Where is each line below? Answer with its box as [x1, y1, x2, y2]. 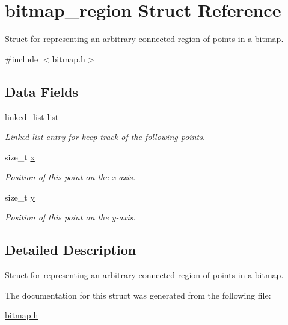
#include [5, 52, 38, 65]
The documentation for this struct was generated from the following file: [5, 288, 271, 301]
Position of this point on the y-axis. [5, 211, 136, 223]
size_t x [5, 150, 35, 163]
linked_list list [5, 110, 59, 123]
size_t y [5, 190, 35, 203]
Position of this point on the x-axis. [5, 171, 136, 183]
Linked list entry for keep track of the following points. [5, 130, 206, 143]
